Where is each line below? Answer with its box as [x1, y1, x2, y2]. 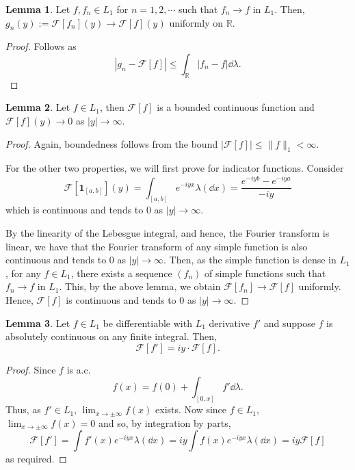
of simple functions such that [204, 265, 326, 280]
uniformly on [169, 15, 224, 29]
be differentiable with [103, 315, 192, 330]
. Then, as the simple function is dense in [163, 252, 337, 267]
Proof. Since [5, 362, 56, 376]
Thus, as [5, 402, 41, 417]
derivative [209, 315, 250, 330]
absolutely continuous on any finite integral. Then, [5, 329, 218, 343]
